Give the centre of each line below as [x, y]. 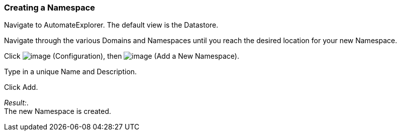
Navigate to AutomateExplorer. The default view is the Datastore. [111, 25]
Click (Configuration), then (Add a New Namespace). [122, 56]
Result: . [16, 103]
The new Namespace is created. [58, 111]
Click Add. [21, 87]
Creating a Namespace [50, 8]
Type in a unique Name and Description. [71, 72]
